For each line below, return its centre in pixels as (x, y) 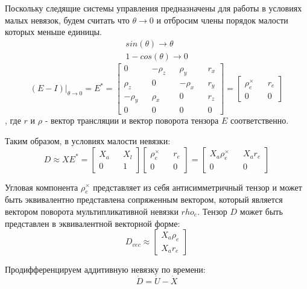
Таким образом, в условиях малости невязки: (88, 140)
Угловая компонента (42, 187)
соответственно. (259, 120)
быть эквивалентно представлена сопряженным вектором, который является (144, 199)
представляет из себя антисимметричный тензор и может (198, 187)
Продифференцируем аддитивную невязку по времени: (105, 269)
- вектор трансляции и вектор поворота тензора (132, 120)
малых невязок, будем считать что (67, 20)
